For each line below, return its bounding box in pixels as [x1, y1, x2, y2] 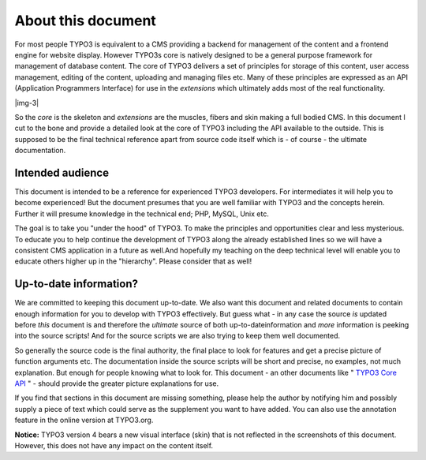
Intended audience [14, 166, 110, 179]
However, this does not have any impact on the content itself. [14, 440, 213, 450]
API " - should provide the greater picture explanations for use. [14, 379, 219, 388]
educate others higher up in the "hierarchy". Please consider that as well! [14, 256, 252, 266]
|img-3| [14, 98, 39, 107]
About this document [14, 12, 157, 29]
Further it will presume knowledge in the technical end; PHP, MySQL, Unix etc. [14, 209, 270, 219]
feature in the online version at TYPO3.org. [14, 415, 154, 425]
